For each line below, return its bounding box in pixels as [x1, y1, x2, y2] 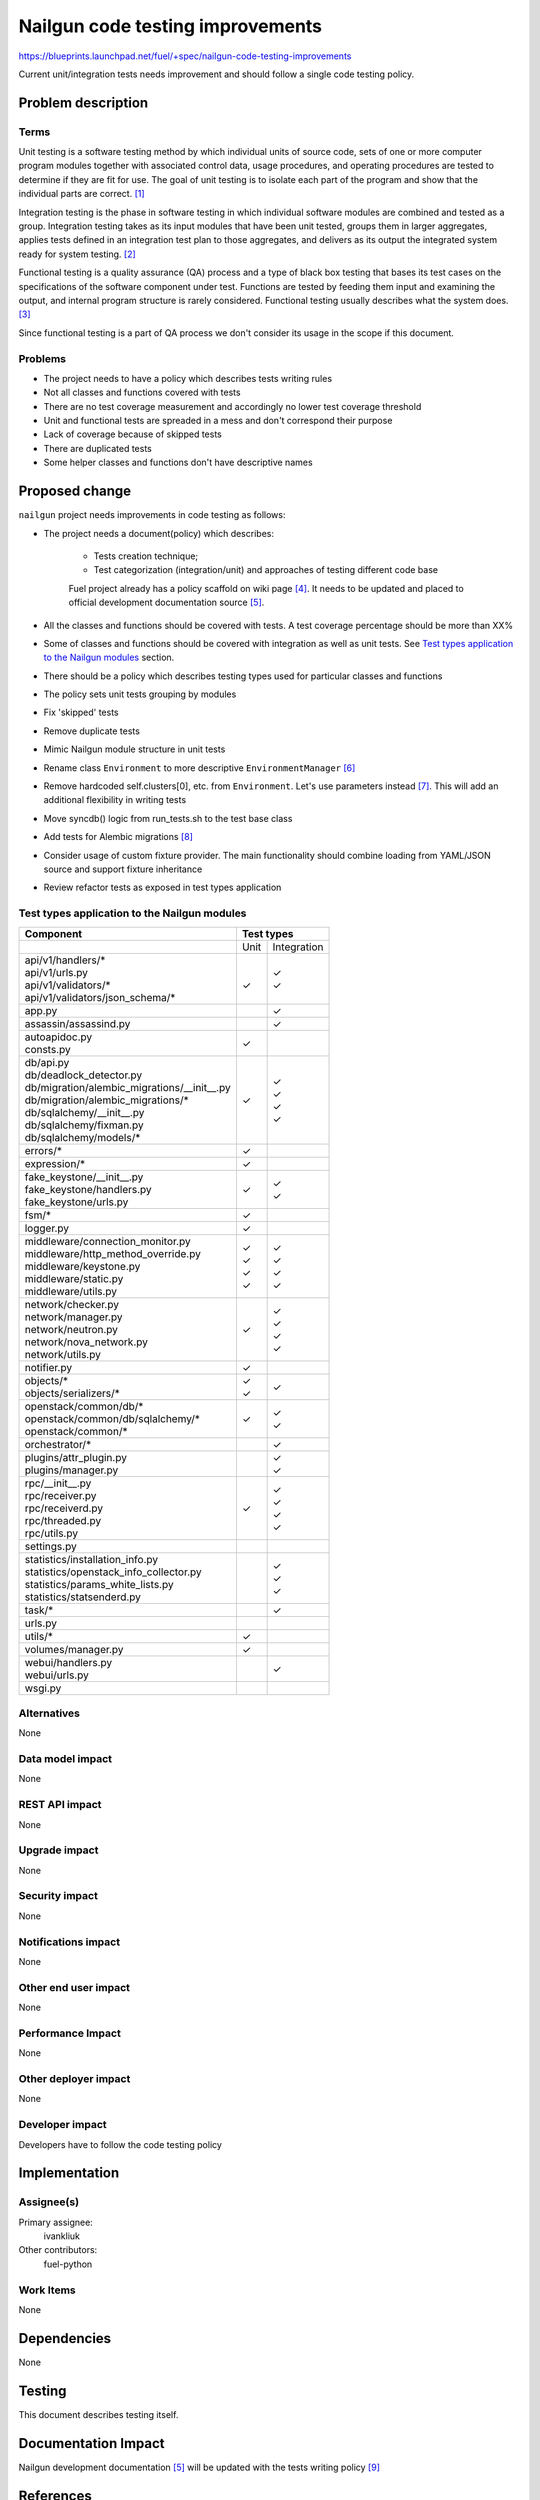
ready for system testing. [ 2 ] [18, 248, 137, 260]
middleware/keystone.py [24, 1259, 141, 1273]
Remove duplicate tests [43, 725, 140, 737]
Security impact [18, 1889, 99, 1903]
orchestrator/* [24, 1437, 92, 1451]
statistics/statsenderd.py [24, 1590, 142, 1604]
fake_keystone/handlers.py [24, 1182, 152, 1196]
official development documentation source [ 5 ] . [68, 596, 265, 609]
